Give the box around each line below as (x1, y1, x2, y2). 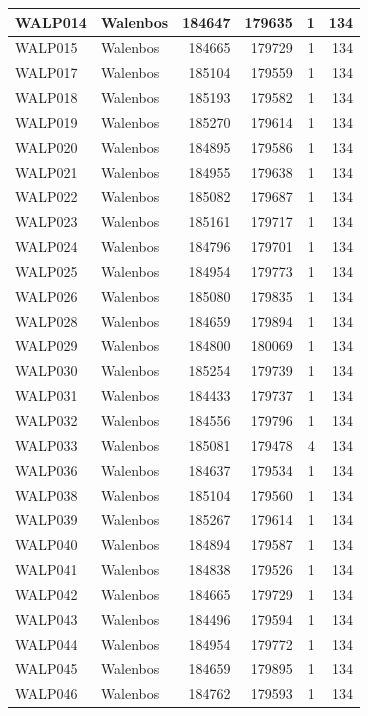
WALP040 (15, 534, 78, 555)
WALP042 (15, 583, 78, 604)
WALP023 (15, 211, 78, 232)
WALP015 (15, 37, 78, 58)
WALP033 (15, 434, 78, 455)
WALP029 (15, 335, 78, 356)
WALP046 (15, 683, 78, 704)
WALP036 (15, 459, 78, 480)
